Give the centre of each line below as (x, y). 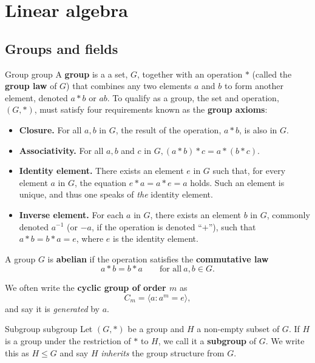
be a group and (156, 329)
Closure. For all (50, 129)
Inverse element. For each (71, 214)
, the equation (100, 182)
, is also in (258, 129)
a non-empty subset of (238, 329)
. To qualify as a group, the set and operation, (193, 97)
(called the (272, 74)
